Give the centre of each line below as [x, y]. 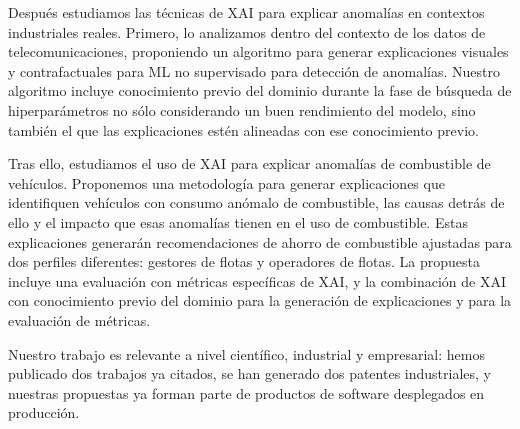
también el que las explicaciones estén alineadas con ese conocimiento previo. [243, 129]
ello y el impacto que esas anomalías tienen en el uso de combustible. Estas [238, 221]
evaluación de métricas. [79, 319]
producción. [44, 412]
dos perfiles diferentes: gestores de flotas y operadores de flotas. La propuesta [244, 261]
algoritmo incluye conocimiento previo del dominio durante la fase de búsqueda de [260, 90]
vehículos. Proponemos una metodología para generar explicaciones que [226, 182]
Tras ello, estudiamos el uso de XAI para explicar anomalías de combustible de [249, 163]
